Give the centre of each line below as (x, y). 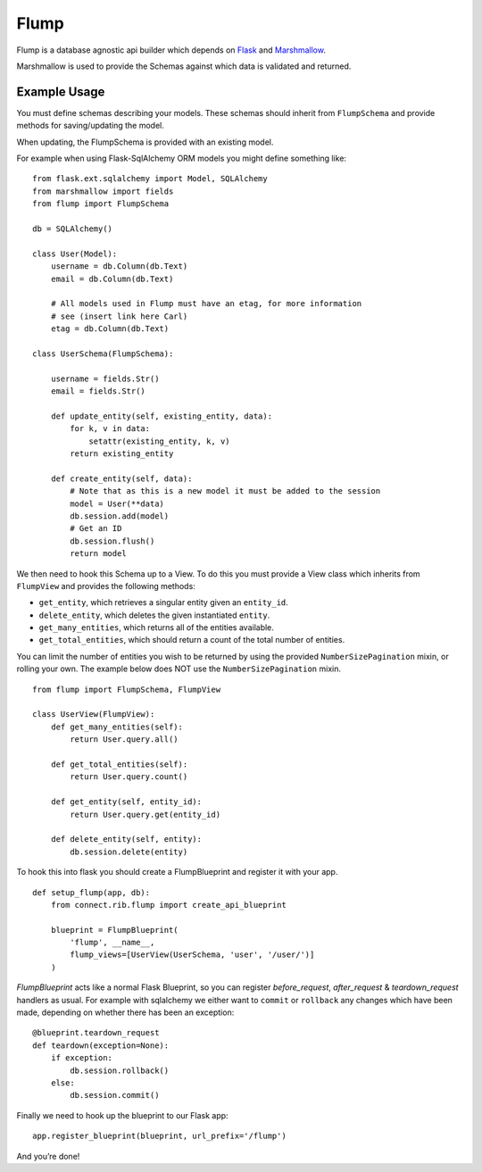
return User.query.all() (124, 740)
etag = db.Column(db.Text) (110, 329)
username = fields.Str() (105, 378)
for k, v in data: (110, 429)
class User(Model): (75, 254)
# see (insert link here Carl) (119, 316)
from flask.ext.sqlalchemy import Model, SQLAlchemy (150, 179)
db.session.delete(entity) (129, 852)
